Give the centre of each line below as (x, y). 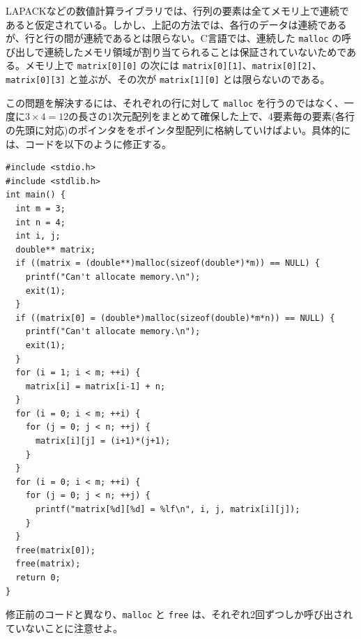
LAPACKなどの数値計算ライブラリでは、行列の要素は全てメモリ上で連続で (177, 10)
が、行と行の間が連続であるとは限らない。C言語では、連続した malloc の (174, 38)
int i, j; (38, 236)
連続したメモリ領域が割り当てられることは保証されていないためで (195, 51)
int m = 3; (40, 208)
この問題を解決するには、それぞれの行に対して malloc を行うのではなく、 (175, 102)
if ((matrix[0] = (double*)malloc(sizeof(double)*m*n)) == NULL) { (175, 318)
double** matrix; (55, 249)
